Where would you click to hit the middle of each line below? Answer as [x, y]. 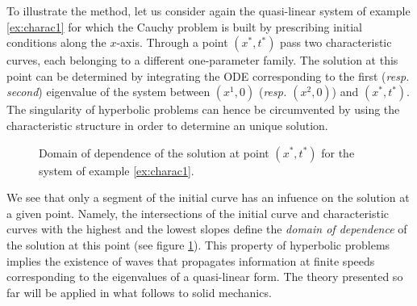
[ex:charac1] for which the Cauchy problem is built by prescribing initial [185, 26]
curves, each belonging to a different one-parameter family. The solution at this [202, 60]
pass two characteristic [336, 42]
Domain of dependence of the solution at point [154, 152]
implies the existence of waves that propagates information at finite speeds [191, 260]
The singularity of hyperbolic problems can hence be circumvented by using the [203, 109]
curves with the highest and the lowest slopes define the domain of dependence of [207, 229]
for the [338, 152]
